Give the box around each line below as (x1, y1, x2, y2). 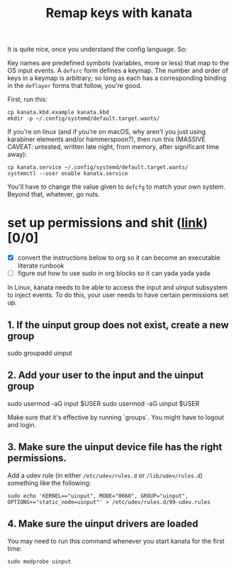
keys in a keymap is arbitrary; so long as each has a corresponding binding (7, 74, 227, 82)
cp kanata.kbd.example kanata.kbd (7, 109, 110, 116)
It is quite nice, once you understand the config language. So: (7, 45, 188, 54)
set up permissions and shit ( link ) (7, 215, 208, 231)
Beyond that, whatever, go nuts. (7, 190, 101, 199)
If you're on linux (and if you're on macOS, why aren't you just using (7, 128, 206, 136)
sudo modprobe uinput (7, 558, 72, 565)
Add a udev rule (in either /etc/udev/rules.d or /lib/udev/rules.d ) (7, 471, 203, 480)
